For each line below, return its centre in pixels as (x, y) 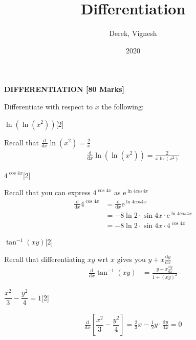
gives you (131, 259)
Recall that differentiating (45, 259)
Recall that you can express (47, 192)
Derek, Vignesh (133, 33)
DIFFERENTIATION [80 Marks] (64, 89)
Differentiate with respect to (48, 106)
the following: (123, 106)
